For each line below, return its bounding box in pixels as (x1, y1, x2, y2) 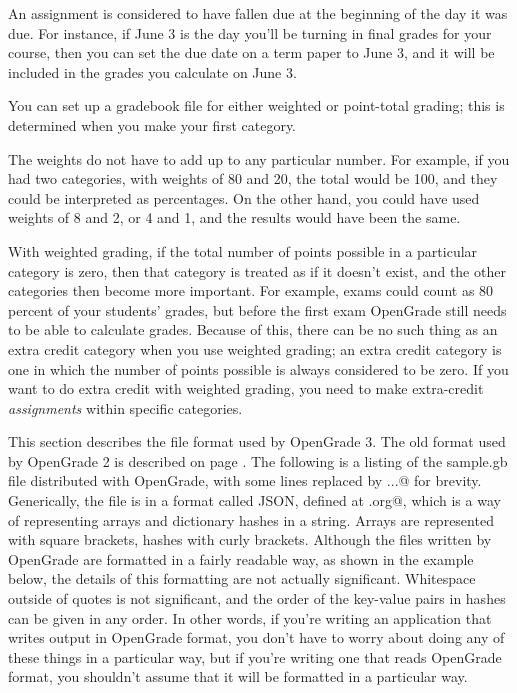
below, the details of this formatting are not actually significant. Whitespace (8, 568, 476, 589)
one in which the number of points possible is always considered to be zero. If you (8, 358, 509, 379)
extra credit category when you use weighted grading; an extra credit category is (8, 338, 502, 359)
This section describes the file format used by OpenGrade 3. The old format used (8, 431, 506, 452)
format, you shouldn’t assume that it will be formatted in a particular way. (8, 666, 468, 687)
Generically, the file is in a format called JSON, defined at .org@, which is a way (8, 490, 501, 511)
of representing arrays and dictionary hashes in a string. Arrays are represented (8, 509, 494, 530)
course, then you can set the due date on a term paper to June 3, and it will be (8, 42, 495, 63)
